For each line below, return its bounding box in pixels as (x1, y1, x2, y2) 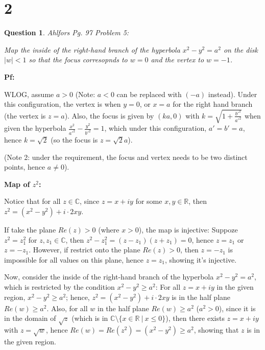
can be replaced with (116, 88, 182, 99)
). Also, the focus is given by (64, 110, 154, 121)
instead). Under (208, 88, 257, 99)
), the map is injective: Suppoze (138, 224, 238, 235)
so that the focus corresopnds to (29, 54, 128, 65)
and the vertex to (151, 54, 204, 65)
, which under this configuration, (104, 123, 207, 133)
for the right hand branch (173, 99, 253, 109)
